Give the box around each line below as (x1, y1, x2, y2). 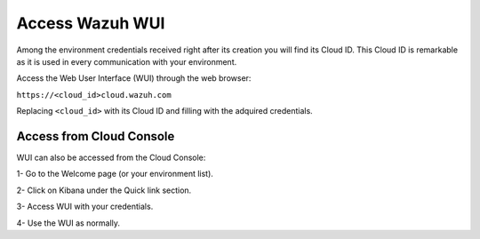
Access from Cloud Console (16, 129, 175, 144)
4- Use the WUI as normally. (16, 218, 120, 228)
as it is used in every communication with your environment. (16, 56, 237, 67)
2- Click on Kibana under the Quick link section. (16, 185, 192, 195)
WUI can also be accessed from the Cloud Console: (16, 152, 206, 163)
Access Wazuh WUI (16, 13, 165, 33)
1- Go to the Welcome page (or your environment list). (16, 169, 213, 179)
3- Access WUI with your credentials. (16, 201, 154, 212)
